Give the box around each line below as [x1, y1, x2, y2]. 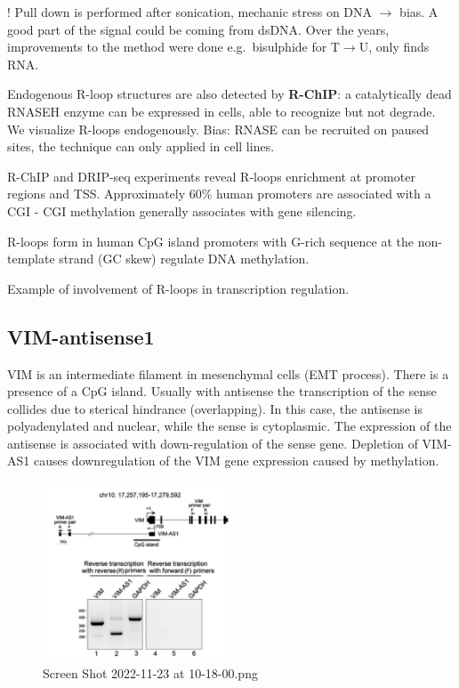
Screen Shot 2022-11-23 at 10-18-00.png [43, 664, 258, 683]
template [7, 249, 55, 268]
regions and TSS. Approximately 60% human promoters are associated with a [7, 184, 431, 203]
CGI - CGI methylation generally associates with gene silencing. [7, 201, 357, 220]
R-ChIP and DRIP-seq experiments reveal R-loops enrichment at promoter [7, 166, 415, 185]
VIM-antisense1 [7, 322, 155, 350]
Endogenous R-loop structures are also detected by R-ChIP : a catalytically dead [7, 85, 452, 103]
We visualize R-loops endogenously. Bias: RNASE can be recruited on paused [7, 119, 430, 138]
